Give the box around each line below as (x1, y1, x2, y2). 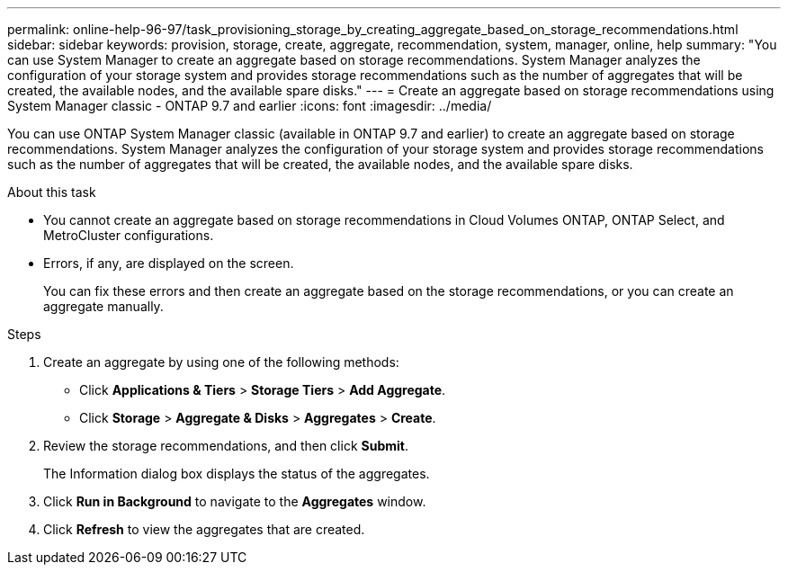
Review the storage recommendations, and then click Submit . (43, 438, 408, 453)
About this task (7, 184, 96, 200)
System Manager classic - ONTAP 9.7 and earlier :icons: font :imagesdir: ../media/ (7, 98, 492, 113)
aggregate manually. (43, 299, 164, 314)
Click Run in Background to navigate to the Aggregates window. (43, 494, 426, 509)
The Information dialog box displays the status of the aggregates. (43, 466, 430, 481)
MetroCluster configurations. (43, 228, 214, 243)
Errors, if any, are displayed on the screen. (43, 255, 294, 271)
